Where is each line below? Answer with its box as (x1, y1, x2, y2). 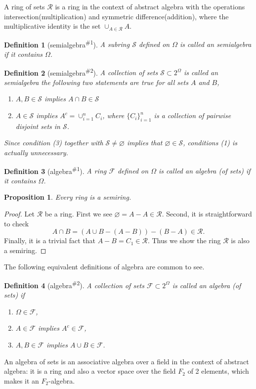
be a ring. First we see (44, 209, 112, 219)
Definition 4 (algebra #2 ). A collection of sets (4, 279, 144, 290)
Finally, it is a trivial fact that (4, 235, 96, 246)
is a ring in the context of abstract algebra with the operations (55, 1, 245, 11)
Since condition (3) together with (4, 137, 103, 148)
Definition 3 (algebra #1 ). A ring (4, 164, 107, 176)
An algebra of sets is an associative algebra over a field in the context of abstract (4, 356, 249, 366)
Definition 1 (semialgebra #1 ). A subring (4, 38, 130, 49)
